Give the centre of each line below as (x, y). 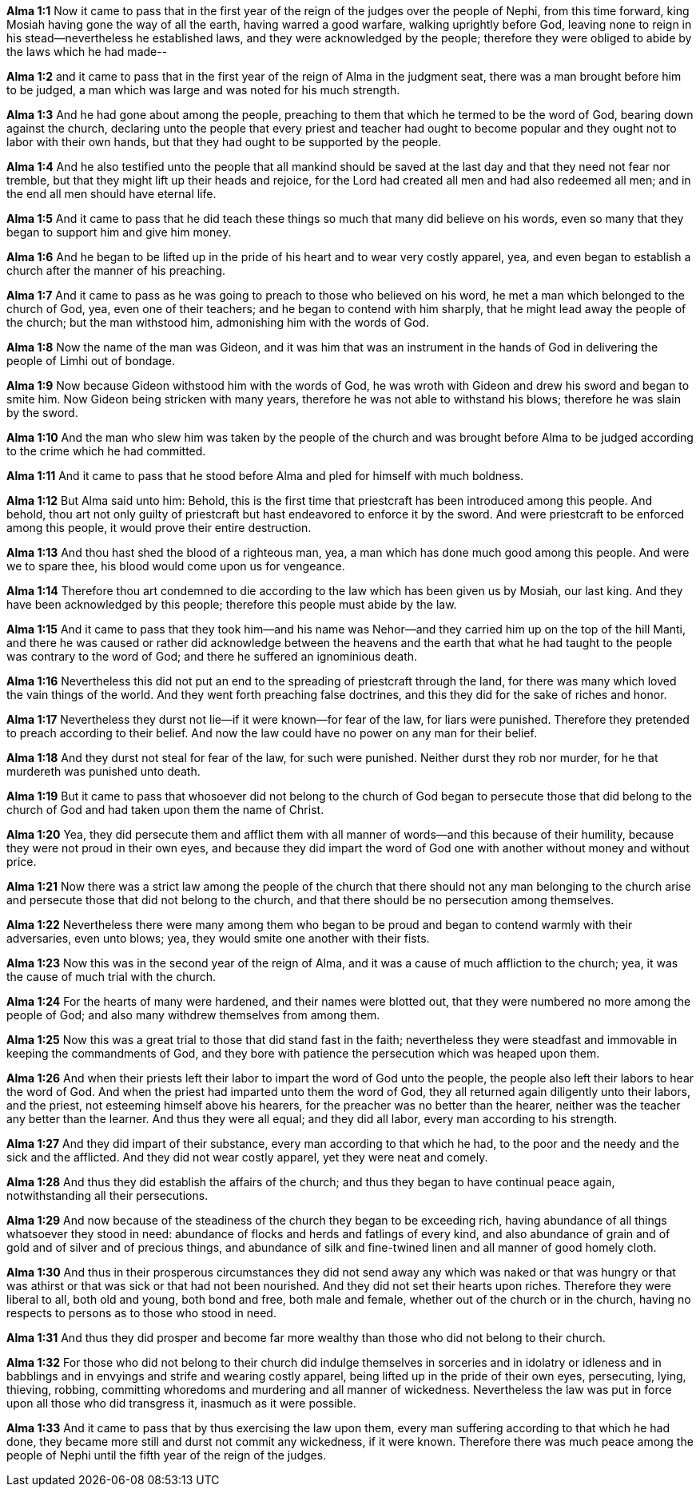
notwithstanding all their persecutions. (107, 1195)
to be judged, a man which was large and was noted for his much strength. (203, 90)
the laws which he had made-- (87, 52)
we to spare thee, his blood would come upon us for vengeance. (176, 566)
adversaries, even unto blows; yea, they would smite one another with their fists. (218, 938)
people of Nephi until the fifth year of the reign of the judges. (167, 1455)
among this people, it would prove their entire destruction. (159, 528)
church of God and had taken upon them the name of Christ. (165, 810)
